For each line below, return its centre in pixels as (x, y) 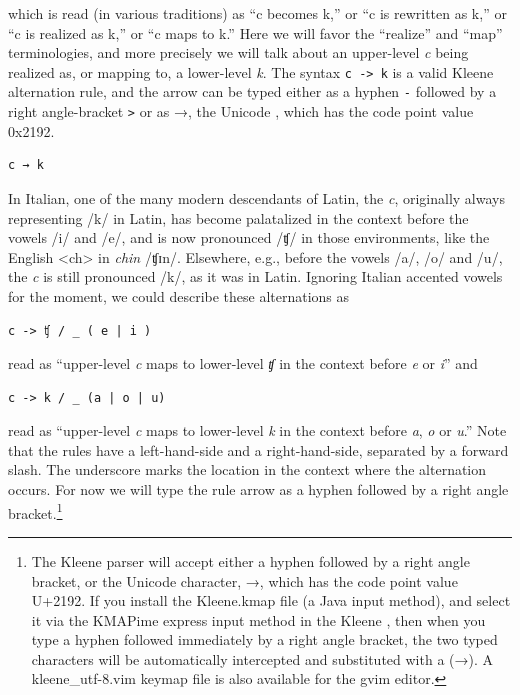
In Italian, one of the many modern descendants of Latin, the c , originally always (256, 197)
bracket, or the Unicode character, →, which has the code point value (244, 580)
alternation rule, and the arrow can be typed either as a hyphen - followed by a (252, 91)
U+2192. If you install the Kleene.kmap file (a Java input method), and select (271, 600)
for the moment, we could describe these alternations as (179, 295)
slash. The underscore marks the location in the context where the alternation (247, 469)
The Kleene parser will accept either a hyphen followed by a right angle (250, 560)
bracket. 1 (35, 511)
